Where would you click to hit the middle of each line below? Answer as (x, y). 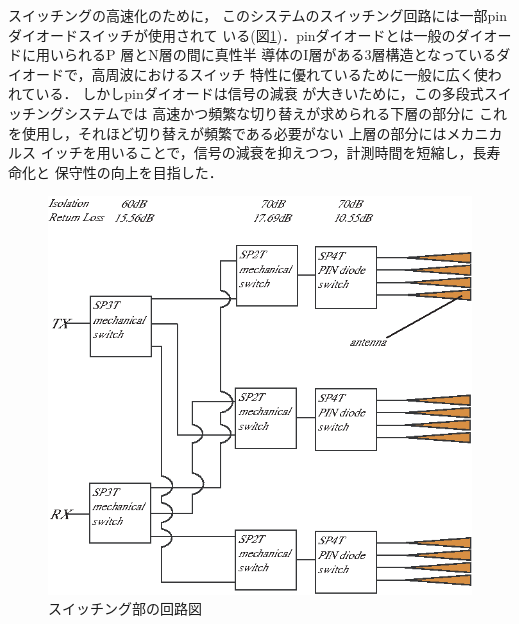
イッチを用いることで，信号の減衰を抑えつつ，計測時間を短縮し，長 (263, 152)
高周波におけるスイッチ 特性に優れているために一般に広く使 (289, 73)
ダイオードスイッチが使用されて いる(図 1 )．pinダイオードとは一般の (232, 34)
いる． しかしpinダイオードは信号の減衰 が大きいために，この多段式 (259, 93)
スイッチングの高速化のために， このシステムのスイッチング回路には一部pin (257, 15)
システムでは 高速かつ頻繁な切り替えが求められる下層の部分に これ (285, 112)
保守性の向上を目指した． (138, 171)
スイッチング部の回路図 (125, 608)
